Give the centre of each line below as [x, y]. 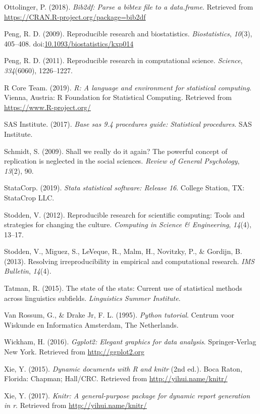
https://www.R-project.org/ [47, 107]
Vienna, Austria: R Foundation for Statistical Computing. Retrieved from [118, 97]
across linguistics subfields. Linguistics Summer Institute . [92, 298]
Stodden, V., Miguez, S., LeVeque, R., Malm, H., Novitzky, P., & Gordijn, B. [123, 251]
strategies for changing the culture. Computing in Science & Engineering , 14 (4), [128, 224]
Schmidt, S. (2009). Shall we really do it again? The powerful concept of [116, 151]
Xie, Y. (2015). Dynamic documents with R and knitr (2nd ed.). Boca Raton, [123, 368]
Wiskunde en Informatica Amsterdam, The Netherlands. [91, 324]
